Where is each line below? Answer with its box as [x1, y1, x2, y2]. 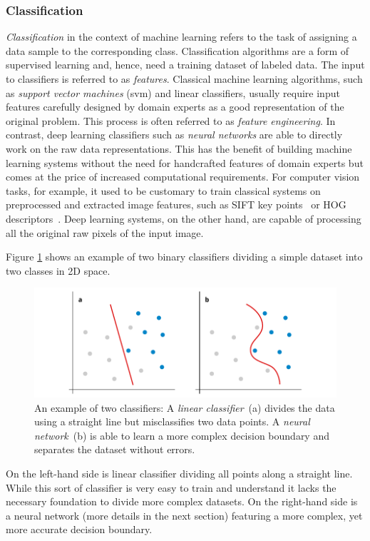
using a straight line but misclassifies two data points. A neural [34, 414, 310, 429]
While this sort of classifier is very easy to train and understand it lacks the [6, 480, 336, 495]
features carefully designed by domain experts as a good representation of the [6, 99, 344, 114]
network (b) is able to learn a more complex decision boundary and [34, 428, 329, 443]
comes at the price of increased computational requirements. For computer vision [6, 169, 360, 184]
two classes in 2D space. [6, 263, 111, 278]
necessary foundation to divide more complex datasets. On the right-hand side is [6, 494, 358, 509]
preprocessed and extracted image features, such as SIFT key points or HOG [6, 197, 346, 212]
